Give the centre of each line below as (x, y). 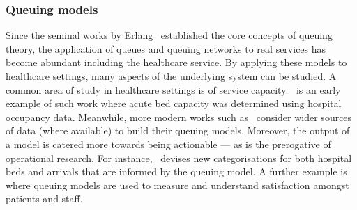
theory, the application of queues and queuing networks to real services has (166, 48)
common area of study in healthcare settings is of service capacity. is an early (173, 89)
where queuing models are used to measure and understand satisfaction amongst (177, 185)
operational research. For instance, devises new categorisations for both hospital (179, 157)
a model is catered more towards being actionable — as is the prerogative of (168, 144)
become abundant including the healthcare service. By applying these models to (176, 62)
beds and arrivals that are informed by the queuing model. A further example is (176, 171)
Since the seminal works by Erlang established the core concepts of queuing (169, 35)
